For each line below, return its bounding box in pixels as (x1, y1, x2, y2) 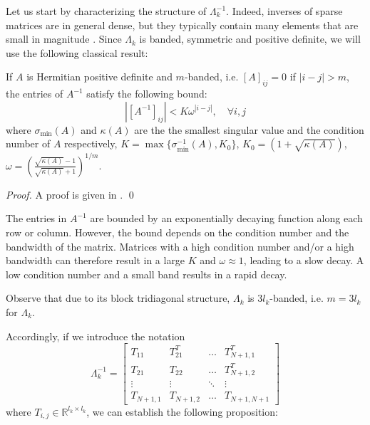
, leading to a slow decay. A (243, 253, 364, 268)
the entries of (6, 86, 63, 101)
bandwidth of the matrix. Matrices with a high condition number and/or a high (6, 238, 354, 253)
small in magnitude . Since (6, 31, 122, 46)
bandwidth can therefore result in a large (6, 253, 185, 268)
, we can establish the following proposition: (86, 404, 278, 419)
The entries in (6, 211, 67, 226)
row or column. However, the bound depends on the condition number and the (6, 225, 349, 240)
